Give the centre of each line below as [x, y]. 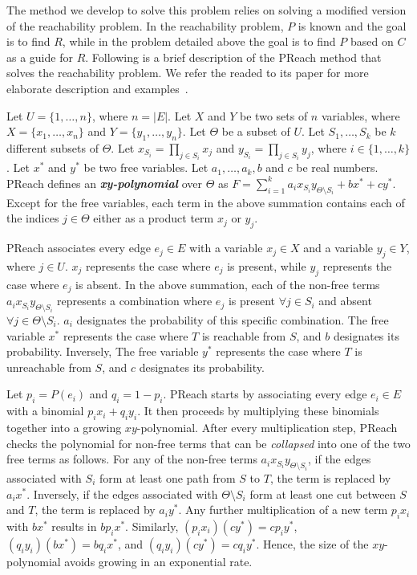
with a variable [226, 248]
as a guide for [40, 57]
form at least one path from [167, 477]
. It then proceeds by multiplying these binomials [258, 411]
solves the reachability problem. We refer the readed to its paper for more [188, 73]
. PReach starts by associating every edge [265, 394]
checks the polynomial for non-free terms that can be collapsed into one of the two [208, 443]
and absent [345, 301]
